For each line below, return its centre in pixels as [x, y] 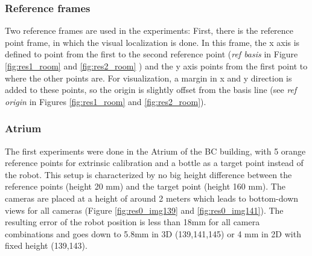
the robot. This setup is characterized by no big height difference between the [148, 174]
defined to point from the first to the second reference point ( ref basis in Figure [151, 54]
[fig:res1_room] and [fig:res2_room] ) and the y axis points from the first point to [156, 66]
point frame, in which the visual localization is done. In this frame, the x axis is [152, 42]
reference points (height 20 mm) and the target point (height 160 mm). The [145, 186]
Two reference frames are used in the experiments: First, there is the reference [149, 30]
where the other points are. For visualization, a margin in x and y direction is [148, 78]
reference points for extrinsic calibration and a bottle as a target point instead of [154, 163]
